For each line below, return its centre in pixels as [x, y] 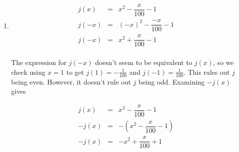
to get [75, 72]
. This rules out [207, 72]
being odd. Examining [171, 81]
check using [28, 72]
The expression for [39, 62]
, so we [223, 62]
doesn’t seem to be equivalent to [144, 62]
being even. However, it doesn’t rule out [71, 81]
